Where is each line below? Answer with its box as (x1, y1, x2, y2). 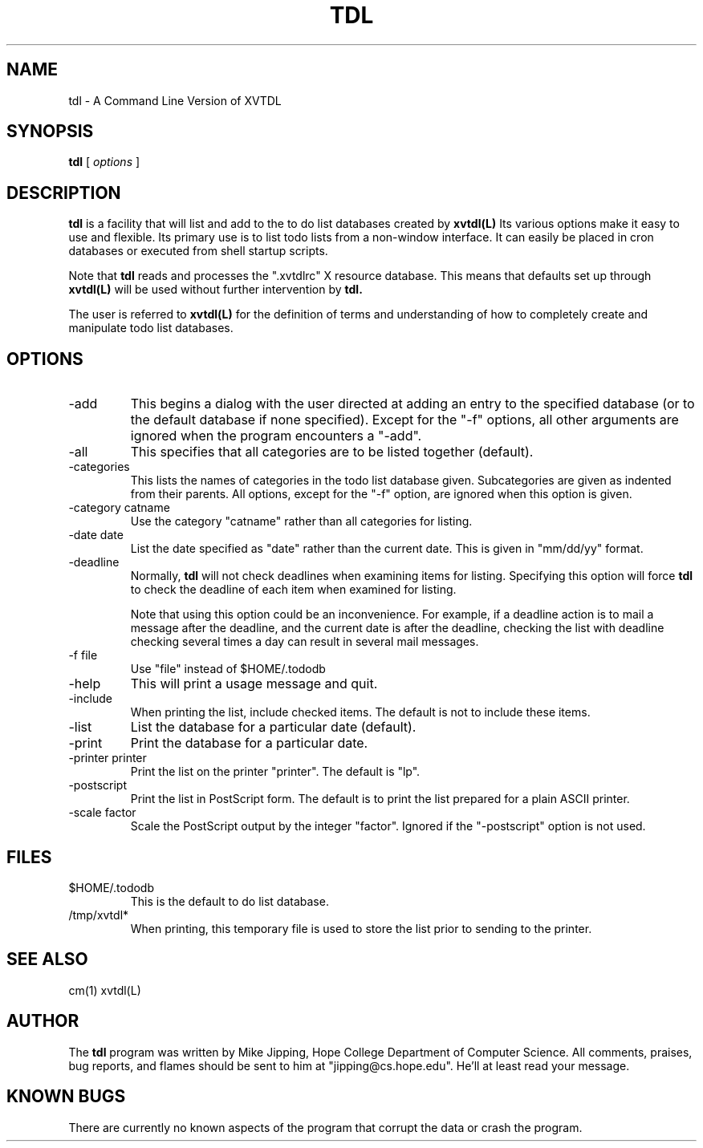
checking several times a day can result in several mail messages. (130, 635, 479, 649)
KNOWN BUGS (6, 1086, 126, 1107)
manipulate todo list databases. (68, 321, 234, 335)
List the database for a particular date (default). (130, 719, 417, 736)
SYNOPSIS (6, 121, 94, 142)
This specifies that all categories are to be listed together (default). (130, 444, 534, 460)
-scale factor (68, 805, 136, 820)
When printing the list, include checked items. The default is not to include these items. (130, 705, 591, 720)
